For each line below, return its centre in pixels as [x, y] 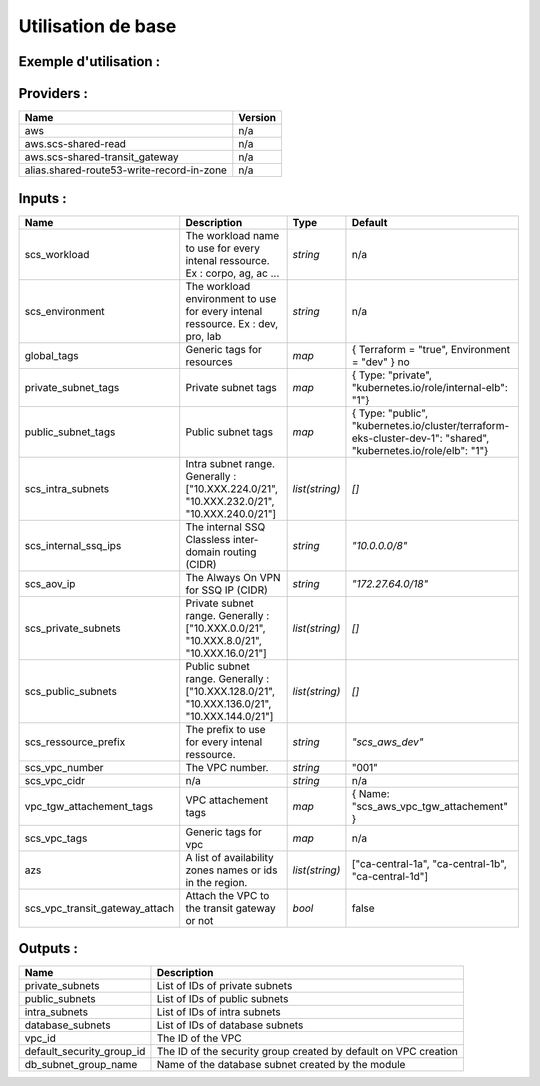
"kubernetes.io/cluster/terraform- [430, 425]
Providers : [53, 93]
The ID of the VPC [199, 1038]
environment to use [231, 298]
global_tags [51, 355]
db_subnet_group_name [81, 1065]
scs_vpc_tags [56, 838]
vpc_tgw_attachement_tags [89, 806]
